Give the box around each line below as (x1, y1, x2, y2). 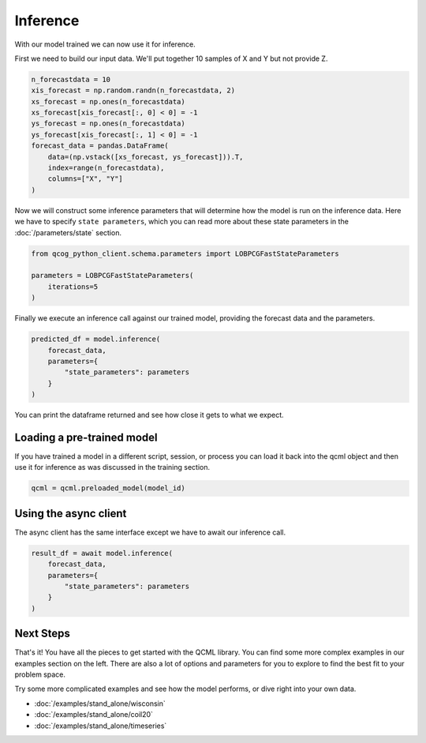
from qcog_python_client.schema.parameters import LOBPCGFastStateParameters (31, 249, 339, 258)
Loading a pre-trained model (14, 430, 158, 444)
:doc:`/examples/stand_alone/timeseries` (34, 721, 167, 730)
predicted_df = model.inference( (31, 335, 161, 343)
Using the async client (14, 506, 127, 520)
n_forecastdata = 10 (31, 75, 110, 84)
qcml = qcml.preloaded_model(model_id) (31, 484, 185, 493)
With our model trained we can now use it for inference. (14, 39, 196, 49)
